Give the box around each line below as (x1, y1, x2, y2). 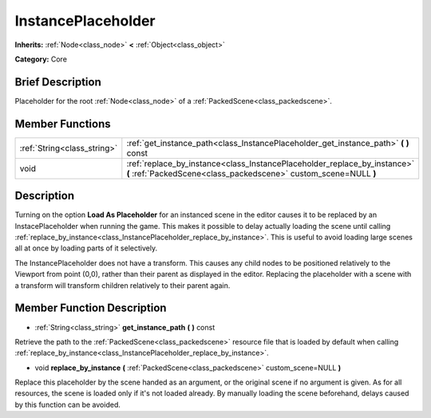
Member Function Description (14, 302, 167, 315)
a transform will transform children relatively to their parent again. (14, 280, 231, 290)
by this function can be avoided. (14, 400, 121, 409)
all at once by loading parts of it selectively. (14, 243, 158, 253)
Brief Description (14, 75, 101, 89)
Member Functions (14, 116, 111, 131)
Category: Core (14, 54, 68, 64)
